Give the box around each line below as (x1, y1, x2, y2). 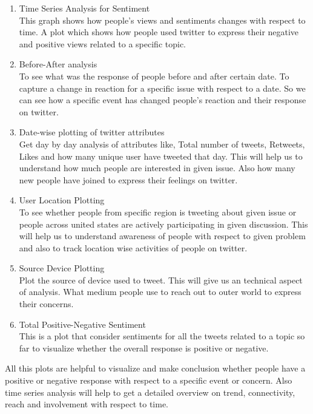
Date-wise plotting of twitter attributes (19, 126, 165, 138)
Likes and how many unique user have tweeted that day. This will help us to (19, 149, 303, 162)
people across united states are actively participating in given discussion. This (19, 217, 308, 230)
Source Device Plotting (19, 262, 105, 274)
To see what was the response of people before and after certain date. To (19, 69, 289, 82)
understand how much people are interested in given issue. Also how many (19, 161, 295, 174)
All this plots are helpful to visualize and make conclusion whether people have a (5, 362, 306, 375)
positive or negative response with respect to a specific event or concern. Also (5, 374, 292, 387)
